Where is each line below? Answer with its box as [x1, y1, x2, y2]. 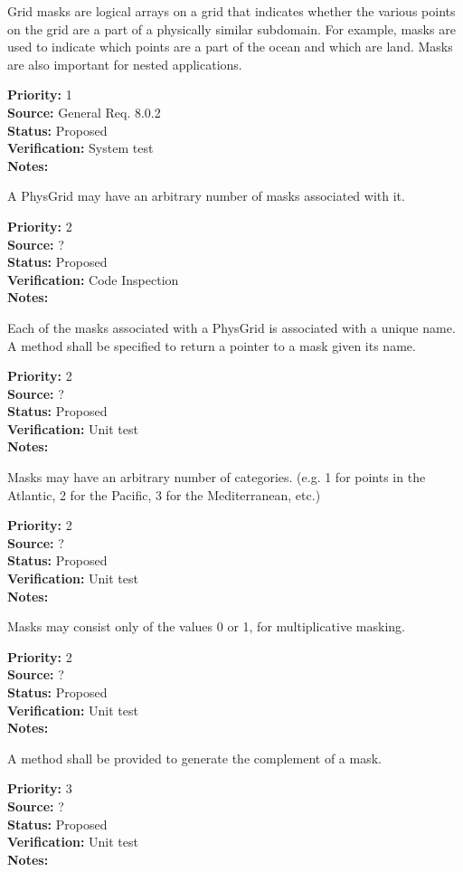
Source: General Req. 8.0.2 [7, 102, 161, 121]
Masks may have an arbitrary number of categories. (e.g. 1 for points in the [7, 468, 426, 487]
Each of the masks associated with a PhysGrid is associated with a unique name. [7, 318, 456, 336]
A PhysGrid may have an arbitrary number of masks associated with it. [7, 186, 405, 205]
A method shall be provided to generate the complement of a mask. [7, 748, 382, 767]
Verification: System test [7, 138, 154, 157]
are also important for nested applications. [7, 54, 242, 73]
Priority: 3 [7, 779, 72, 798]
